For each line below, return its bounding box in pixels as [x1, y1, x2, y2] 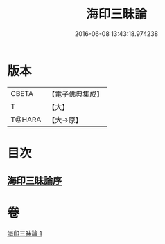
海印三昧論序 [7, 175, 62, 187]
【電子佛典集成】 [48, 89, 104, 99]
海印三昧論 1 [7, 229, 42, 238]
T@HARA [10, 115, 42, 124]
